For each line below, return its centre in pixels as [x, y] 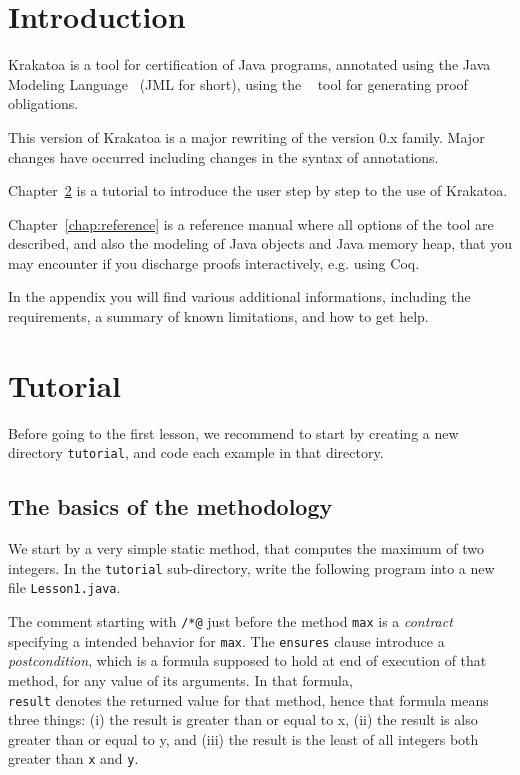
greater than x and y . [73, 758]
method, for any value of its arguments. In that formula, [180, 680]
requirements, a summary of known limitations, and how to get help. [218, 316]
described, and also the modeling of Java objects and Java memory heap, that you [260, 243]
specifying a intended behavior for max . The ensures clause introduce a [226, 640]
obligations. [43, 103]
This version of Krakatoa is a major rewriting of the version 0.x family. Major [246, 136]
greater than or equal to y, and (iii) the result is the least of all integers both [243, 738]
